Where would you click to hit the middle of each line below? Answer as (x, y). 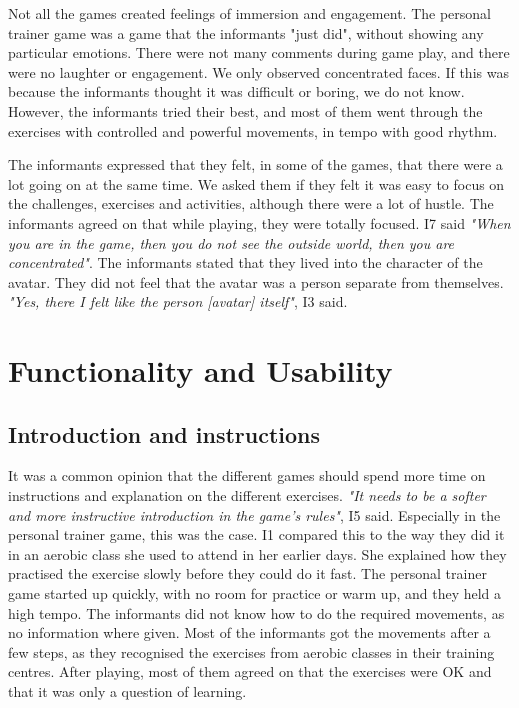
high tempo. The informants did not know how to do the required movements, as (256, 612)
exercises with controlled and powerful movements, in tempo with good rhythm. (253, 130)
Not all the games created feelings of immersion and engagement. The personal (249, 13)
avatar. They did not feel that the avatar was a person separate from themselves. (256, 281)
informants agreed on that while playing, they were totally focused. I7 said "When (259, 222)
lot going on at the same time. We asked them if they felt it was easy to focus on (256, 183)
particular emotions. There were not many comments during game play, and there (259, 52)
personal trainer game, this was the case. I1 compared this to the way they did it (256, 534)
